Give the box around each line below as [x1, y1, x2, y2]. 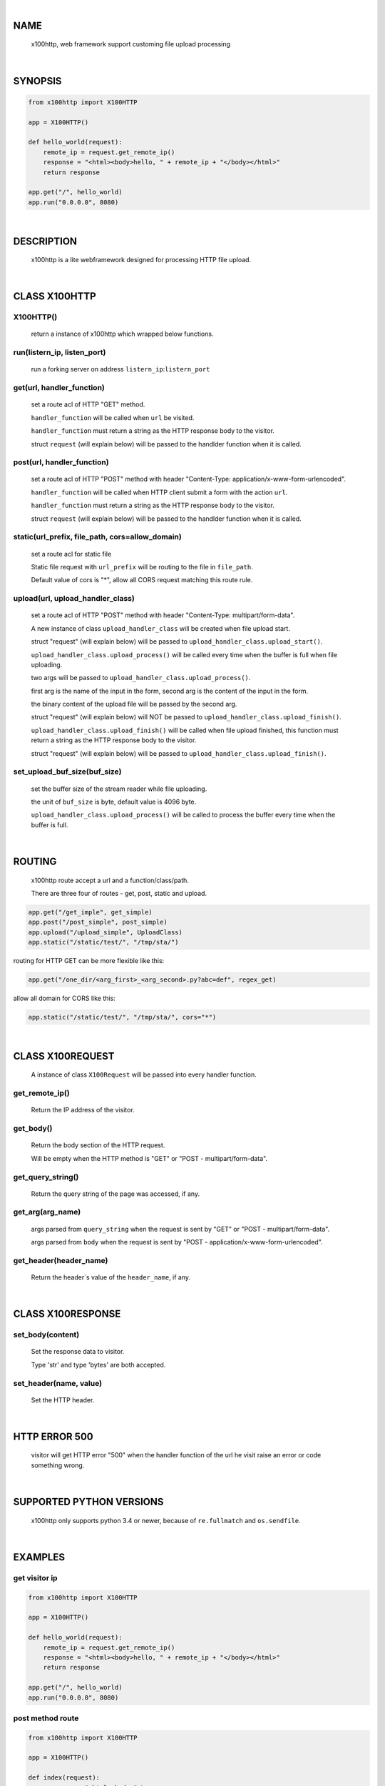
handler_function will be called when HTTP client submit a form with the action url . [31, 488, 288, 497]
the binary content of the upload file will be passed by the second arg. [31, 700, 237, 709]
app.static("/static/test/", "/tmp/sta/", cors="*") [28, 1013, 217, 1022]
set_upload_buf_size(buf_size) [13, 767, 122, 777]
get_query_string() [13, 1172, 79, 1182]
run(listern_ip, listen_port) [13, 347, 106, 357]
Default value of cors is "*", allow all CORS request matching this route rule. [31, 576, 253, 584]
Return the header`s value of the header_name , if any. [31, 1272, 191, 1282]
